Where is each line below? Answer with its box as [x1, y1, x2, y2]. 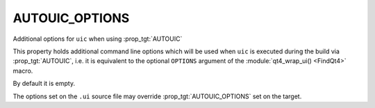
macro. [12, 66, 33, 75]
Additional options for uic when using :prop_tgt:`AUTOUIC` [12, 35, 183, 43]
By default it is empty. [12, 80, 76, 88]
